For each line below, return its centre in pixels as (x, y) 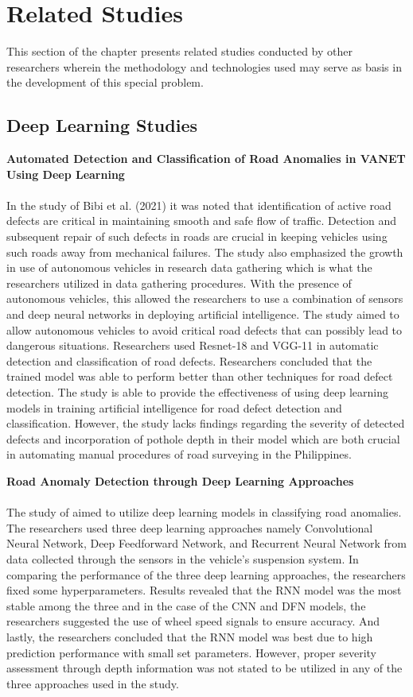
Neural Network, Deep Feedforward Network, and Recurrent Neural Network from (207, 543)
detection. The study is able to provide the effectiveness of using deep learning (197, 392)
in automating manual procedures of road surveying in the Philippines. (179, 454)
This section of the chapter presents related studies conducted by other (179, 51)
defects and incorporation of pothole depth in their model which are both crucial (203, 438)
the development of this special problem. (105, 82)
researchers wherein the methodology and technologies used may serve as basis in (204, 66)
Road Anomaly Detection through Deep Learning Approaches (180, 480)
